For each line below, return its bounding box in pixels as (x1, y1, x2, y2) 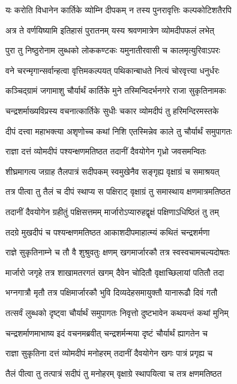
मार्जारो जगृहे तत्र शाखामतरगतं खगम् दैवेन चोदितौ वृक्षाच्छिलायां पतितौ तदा (5, 266, 224, 278)
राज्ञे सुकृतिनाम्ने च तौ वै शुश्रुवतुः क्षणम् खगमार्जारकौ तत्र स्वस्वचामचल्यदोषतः (5, 246, 230, 258)
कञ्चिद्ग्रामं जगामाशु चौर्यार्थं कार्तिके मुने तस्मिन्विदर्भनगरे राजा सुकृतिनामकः (5, 84, 226, 97)
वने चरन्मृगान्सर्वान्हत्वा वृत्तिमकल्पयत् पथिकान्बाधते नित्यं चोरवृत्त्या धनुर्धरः (5, 64, 220, 76)
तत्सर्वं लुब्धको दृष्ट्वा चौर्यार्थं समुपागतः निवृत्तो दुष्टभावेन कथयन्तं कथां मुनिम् (5, 306, 229, 318)
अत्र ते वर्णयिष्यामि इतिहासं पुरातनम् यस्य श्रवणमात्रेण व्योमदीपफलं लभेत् (5, 23, 214, 36)
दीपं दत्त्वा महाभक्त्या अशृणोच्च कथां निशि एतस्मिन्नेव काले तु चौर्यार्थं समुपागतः (5, 124, 232, 137)
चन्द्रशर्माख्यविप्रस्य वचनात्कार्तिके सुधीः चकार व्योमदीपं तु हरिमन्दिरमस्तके (5, 104, 219, 117)
